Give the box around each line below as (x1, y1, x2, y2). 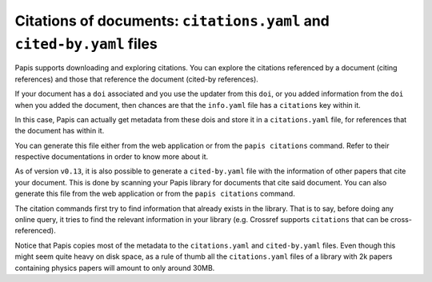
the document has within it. (14, 126, 105, 136)
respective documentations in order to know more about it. (14, 152, 209, 161)
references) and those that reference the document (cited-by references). (14, 74, 259, 84)
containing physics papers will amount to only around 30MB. (14, 263, 215, 272)
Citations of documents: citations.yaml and (14, 12, 330, 30)
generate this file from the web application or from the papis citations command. (14, 189, 295, 199)
